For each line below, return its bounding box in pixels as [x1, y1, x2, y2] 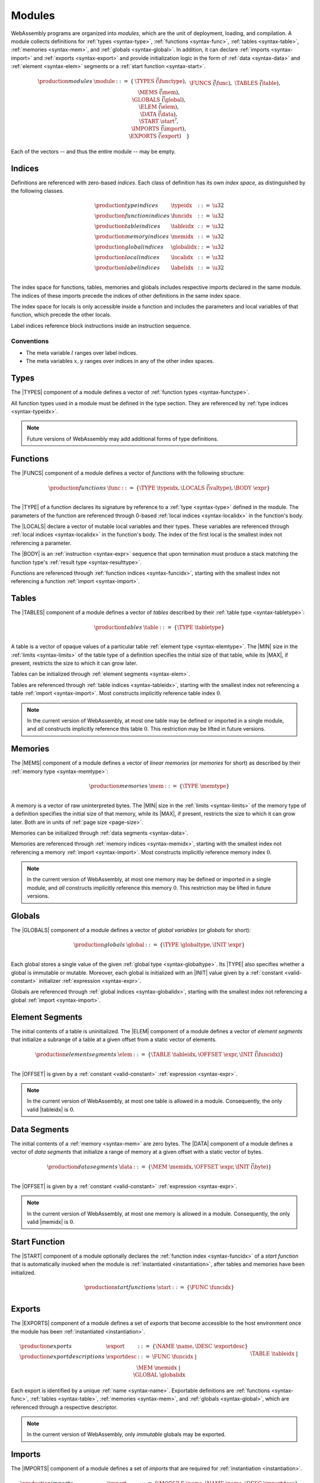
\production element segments [35, 1051, 117, 1058]
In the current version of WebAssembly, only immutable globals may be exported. [27, 1431, 226, 1438]
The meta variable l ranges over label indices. [25, 349, 137, 356]
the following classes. [11, 187, 65, 195]
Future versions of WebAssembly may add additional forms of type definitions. [27, 435, 219, 442]
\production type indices [94, 202, 159, 209]
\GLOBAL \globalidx [133, 1371, 186, 1379]
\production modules [37, 78, 93, 84]
